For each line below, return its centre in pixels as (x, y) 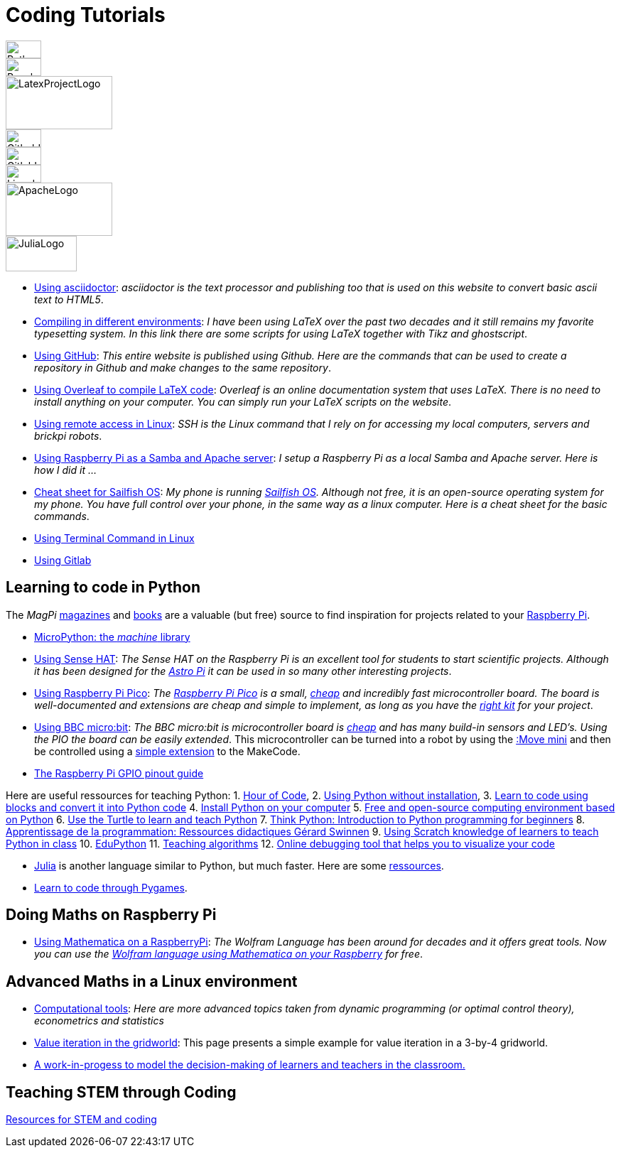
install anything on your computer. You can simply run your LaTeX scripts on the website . (243, 401)
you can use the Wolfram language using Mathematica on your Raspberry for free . (229, 954)
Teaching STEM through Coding (121, 1092)
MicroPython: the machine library (112, 637)
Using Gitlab (63, 560)
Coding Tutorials (86, 15)
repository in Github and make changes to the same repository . (183, 367)
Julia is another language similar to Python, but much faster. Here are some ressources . (239, 865)
